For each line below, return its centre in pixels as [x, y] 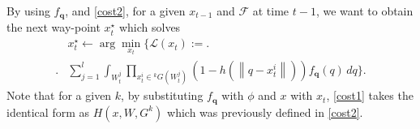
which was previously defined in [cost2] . [265, 112]
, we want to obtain [364, 11]
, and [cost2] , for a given [125, 11]
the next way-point [54, 27]
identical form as [48, 112]
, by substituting [162, 95]
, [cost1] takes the [370, 95]
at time [271, 11]
